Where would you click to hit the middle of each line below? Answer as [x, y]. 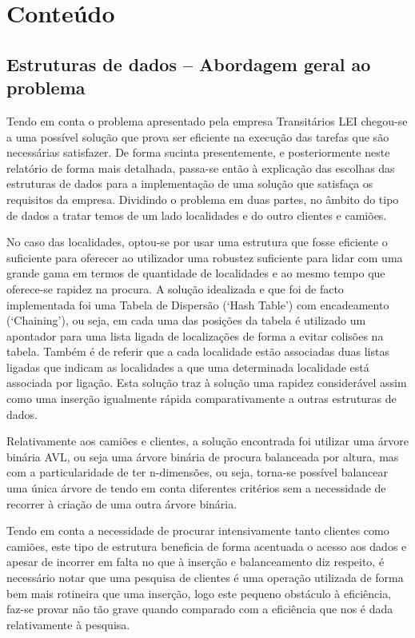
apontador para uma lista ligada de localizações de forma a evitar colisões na [195, 335]
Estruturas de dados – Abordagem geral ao [189, 64]
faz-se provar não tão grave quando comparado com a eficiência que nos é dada [200, 609]
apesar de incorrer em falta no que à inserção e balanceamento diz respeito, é [196, 562]
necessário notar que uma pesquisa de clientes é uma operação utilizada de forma [205, 577]
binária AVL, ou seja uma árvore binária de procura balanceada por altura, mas [203, 456]
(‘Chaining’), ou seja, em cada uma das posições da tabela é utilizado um [186, 320]
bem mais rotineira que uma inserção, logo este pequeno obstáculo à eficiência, [199, 593]
